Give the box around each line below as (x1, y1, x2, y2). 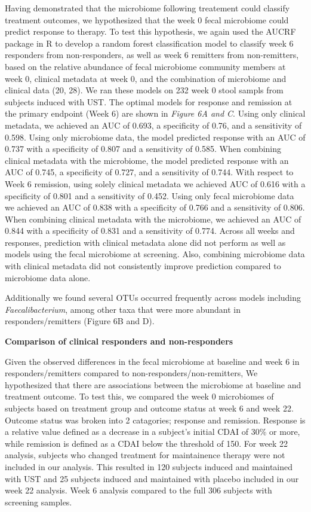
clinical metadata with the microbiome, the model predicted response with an (5, 154, 289, 166)
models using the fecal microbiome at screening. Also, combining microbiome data (5, 248, 305, 260)
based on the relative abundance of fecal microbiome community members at (5, 60, 286, 72)
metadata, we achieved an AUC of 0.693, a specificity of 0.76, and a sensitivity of (5, 118, 302, 131)
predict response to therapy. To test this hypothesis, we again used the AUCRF (5, 25, 296, 38)
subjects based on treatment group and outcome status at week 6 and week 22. (5, 402, 294, 414)
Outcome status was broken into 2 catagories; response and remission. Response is (5, 413, 306, 426)
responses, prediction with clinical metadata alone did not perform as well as (5, 236, 286, 248)
